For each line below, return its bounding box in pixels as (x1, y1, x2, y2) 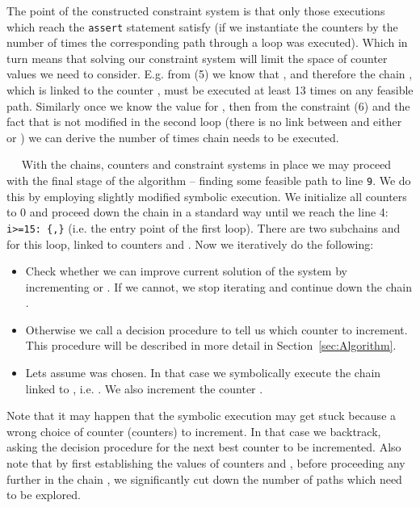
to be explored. (6, 486, 81, 503)
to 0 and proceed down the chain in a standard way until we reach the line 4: (6, 204, 388, 220)
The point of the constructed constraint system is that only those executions (6, 2, 385, 19)
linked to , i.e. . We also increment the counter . (25, 380, 263, 397)
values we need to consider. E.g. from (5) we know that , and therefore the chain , (6, 65, 413, 82)
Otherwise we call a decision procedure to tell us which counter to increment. (25, 321, 408, 338)
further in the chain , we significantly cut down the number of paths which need (6, 470, 402, 487)
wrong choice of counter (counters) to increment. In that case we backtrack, (6, 422, 381, 439)
